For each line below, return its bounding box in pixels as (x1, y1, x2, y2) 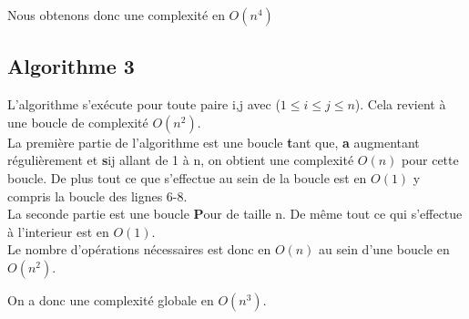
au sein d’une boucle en (319, 240, 450, 259)
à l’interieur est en (7, 221, 109, 241)
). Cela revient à (354, 95, 446, 114)
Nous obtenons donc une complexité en (7, 5, 225, 24)
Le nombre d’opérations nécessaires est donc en (7, 240, 271, 259)
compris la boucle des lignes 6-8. (7, 186, 188, 205)
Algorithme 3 (7, 52, 135, 80)
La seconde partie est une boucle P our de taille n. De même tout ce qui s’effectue (7, 204, 463, 223)
